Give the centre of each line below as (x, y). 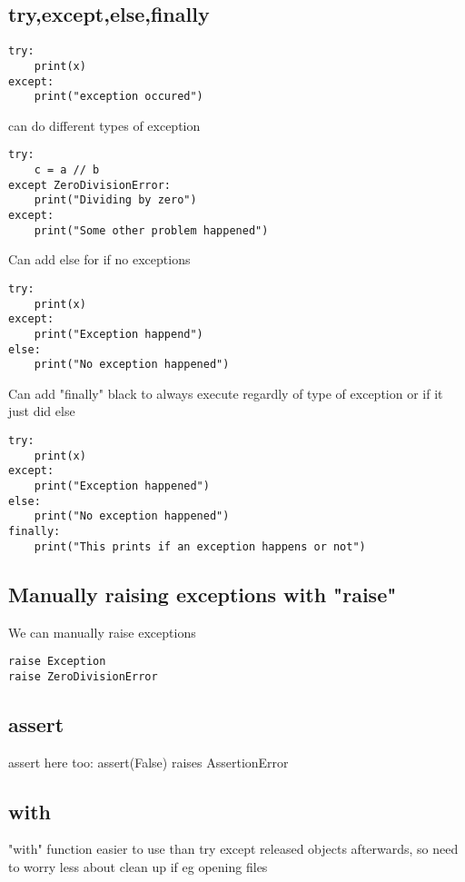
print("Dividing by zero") (115, 200)
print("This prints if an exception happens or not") (200, 546)
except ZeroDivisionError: (89, 185)
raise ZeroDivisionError (83, 676)
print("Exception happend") (119, 334)
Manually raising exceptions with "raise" (203, 594)
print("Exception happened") (122, 486)
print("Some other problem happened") (151, 230)
